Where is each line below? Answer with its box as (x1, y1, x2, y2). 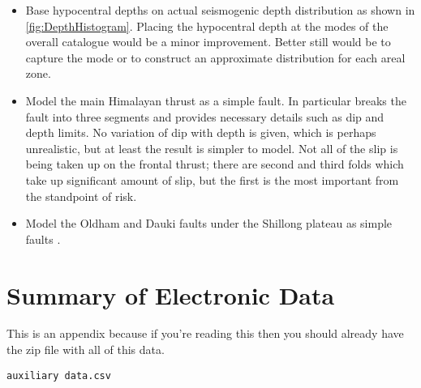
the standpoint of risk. (25, 187, 137, 204)
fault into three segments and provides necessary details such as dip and (25, 108, 384, 125)
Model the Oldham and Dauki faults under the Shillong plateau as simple (25, 215, 393, 232)
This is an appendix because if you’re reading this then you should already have (6, 325, 404, 342)
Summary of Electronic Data (6, 278, 335, 311)
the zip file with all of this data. (6, 341, 165, 358)
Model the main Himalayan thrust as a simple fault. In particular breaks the (25, 92, 406, 109)
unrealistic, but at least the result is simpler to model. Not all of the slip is (25, 139, 398, 156)
